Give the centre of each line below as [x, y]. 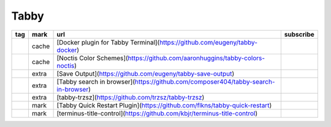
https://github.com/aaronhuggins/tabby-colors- [196, 58]
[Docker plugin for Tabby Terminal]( [108, 42]
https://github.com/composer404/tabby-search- [205, 81]
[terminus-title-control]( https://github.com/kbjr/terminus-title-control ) [157, 113]
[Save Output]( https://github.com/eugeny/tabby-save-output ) [146, 73]
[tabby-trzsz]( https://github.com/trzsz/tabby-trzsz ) [131, 97]
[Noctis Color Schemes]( [92, 58]
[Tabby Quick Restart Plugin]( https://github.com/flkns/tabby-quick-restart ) [164, 105]
